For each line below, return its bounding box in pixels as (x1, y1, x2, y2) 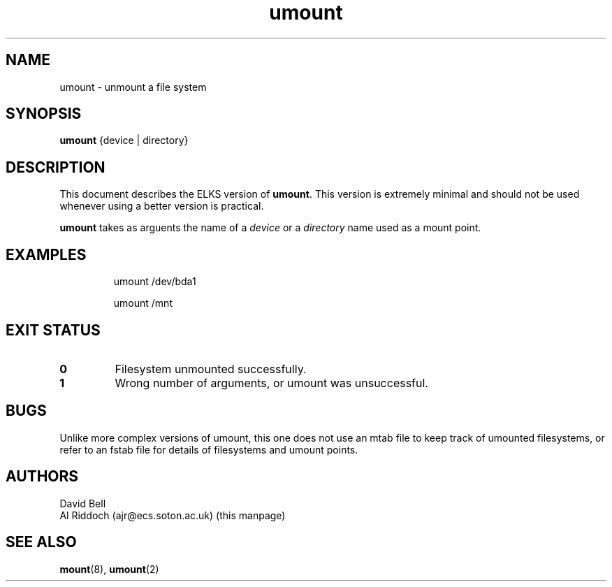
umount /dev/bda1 (113, 275, 196, 288)
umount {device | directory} (59, 134, 189, 147)
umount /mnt (113, 297, 173, 310)
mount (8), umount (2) (59, 563, 159, 575)
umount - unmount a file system (59, 80, 207, 93)
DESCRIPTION (6, 158, 105, 176)
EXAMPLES (6, 245, 87, 263)
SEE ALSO (6, 533, 77, 551)
